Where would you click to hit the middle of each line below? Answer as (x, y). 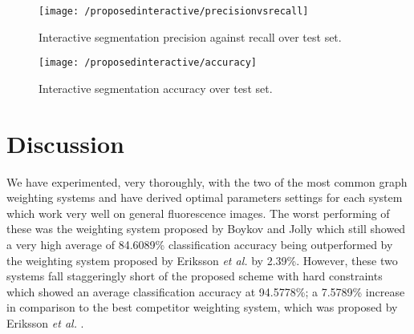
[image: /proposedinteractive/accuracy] (148, 63)
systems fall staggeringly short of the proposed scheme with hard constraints (195, 276)
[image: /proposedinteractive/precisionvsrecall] (174, 11)
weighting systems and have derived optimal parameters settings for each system (205, 197)
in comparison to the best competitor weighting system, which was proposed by (202, 307)
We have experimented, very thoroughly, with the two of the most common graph (207, 181)
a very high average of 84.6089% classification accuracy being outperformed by (200, 244)
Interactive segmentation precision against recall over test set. (190, 36)
